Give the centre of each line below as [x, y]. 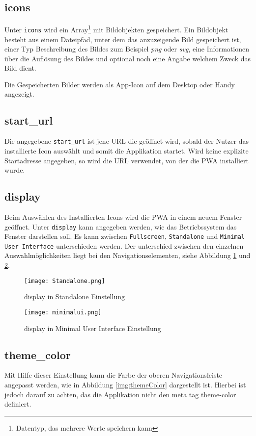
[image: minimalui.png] [63, 312]
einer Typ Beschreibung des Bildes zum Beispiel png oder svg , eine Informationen [127, 49]
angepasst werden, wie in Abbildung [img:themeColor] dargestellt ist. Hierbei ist [125, 384]
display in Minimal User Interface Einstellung [93, 328]
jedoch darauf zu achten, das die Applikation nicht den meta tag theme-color [120, 394]
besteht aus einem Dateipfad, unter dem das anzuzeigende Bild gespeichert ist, [123, 39]
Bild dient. [20, 68]
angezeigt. [19, 94]
